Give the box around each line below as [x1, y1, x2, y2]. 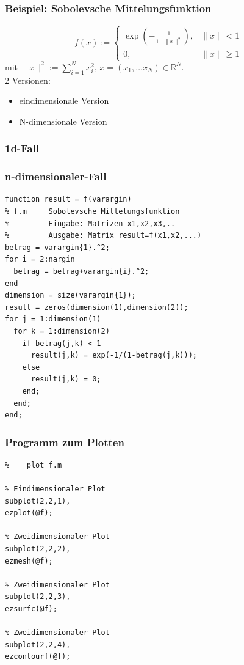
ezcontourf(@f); [5, 652, 71, 661]
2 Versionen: [5, 73, 51, 86]
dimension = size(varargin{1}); [5, 291, 136, 300]
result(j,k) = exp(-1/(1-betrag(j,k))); [30, 351, 197, 360]
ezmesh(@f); [5, 556, 53, 565]
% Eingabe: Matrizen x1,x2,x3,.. [5, 219, 176, 228]
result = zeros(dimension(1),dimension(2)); [5, 303, 188, 312]
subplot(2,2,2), [5, 545, 71, 554]
